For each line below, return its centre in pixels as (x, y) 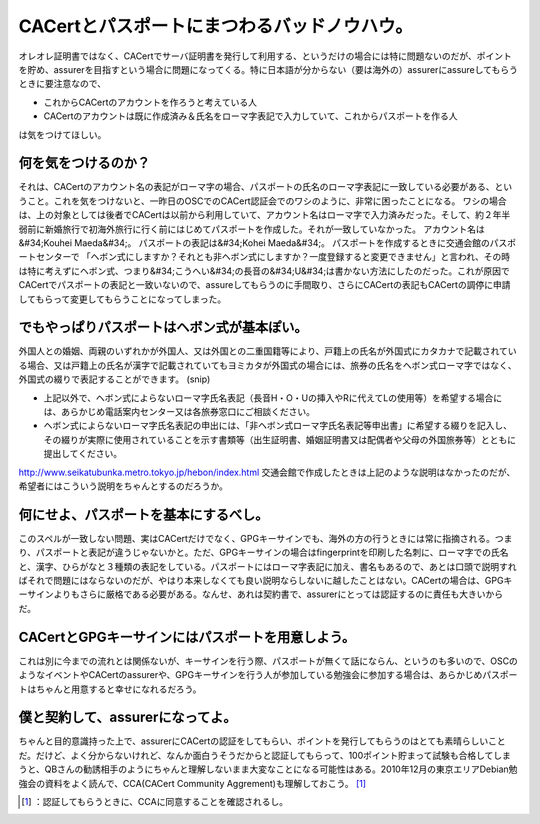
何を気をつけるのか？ (84, 163)
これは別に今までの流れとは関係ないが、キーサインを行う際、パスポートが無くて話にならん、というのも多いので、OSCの (268, 661)
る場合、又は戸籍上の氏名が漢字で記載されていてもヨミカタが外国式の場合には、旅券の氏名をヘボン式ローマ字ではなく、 (267, 365)
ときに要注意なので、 (62, 84)
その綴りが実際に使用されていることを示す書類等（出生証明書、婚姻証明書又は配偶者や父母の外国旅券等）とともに (280, 439)
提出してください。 (83, 454)
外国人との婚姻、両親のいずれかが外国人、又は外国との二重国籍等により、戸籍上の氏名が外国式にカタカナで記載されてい (267, 351)
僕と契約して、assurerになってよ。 (127, 717)
